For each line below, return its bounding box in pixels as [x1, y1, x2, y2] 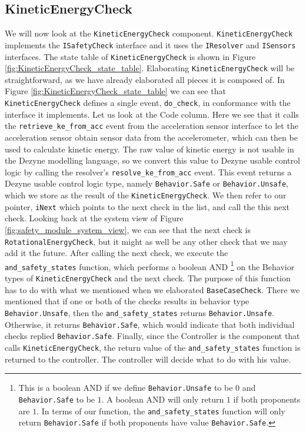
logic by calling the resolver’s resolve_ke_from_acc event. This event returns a [5, 165, 292, 178]
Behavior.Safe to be [18, 393, 95, 405]
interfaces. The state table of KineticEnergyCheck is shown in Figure [5, 50, 256, 62]
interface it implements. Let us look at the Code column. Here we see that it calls [5, 108, 299, 120]
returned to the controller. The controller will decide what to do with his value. [5, 353, 291, 365]
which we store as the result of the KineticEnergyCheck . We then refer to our [5, 189, 287, 201]
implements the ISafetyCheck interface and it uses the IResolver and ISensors [5, 38, 296, 51]
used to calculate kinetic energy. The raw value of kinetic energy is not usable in [5, 142, 294, 155]
